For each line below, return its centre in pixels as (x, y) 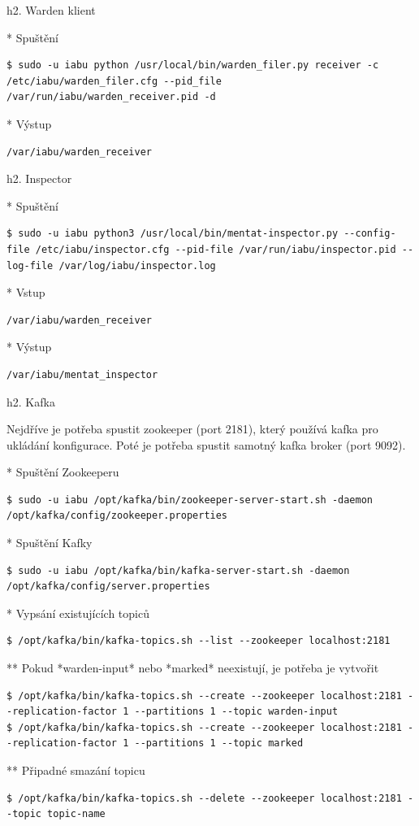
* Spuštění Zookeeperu (63, 472)
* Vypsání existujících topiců (78, 613)
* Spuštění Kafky (50, 543)
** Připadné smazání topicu (76, 770)
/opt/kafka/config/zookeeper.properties (117, 516)
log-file (30, 265)
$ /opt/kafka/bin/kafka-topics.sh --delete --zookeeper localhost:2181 (204, 798)
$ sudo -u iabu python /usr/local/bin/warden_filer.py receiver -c (193, 65)
